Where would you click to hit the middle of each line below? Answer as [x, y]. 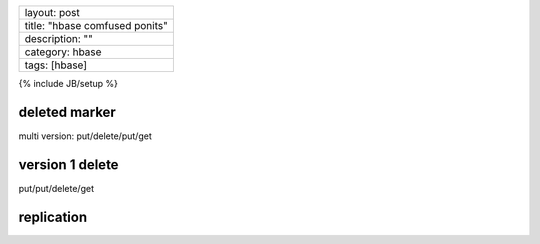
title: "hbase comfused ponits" [96, 25]
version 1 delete [68, 164]
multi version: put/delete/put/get [85, 136]
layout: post [52, 12]
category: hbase [63, 52]
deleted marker [67, 111]
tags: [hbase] [56, 65]
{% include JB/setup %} [68, 83]
